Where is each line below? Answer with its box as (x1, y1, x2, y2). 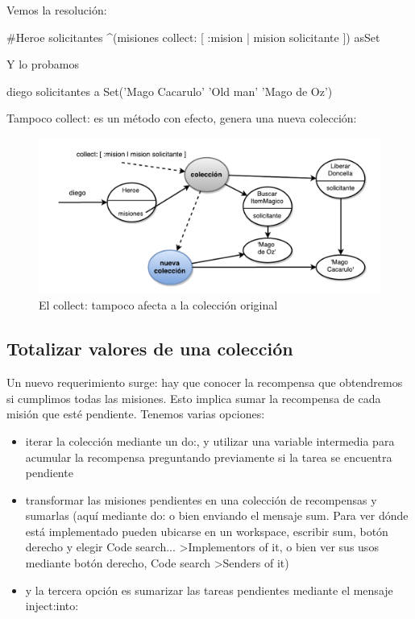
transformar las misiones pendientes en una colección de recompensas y (25, 491, 377, 508)
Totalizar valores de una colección (6, 336, 293, 361)
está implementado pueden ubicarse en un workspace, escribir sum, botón (25, 522, 388, 539)
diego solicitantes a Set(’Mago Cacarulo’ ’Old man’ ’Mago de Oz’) (6, 82, 333, 99)
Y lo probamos (6, 56, 79, 73)
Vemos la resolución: (6, 2, 107, 18)
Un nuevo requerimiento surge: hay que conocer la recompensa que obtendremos (6, 374, 403, 391)
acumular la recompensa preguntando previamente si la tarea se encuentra (25, 448, 392, 465)
